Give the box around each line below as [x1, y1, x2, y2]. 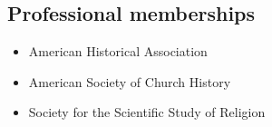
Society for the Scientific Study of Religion [28, 103, 266, 122]
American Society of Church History [28, 72, 231, 91]
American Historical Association [28, 42, 208, 61]
